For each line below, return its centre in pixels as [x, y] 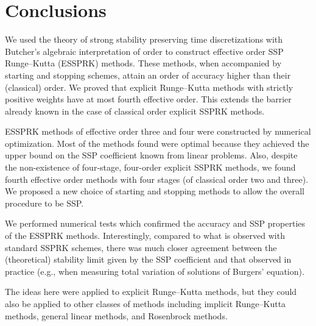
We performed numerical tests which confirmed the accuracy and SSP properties [155, 223]
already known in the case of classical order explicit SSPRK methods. [135, 111]
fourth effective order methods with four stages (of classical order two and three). [157, 179]
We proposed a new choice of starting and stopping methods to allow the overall [155, 191]
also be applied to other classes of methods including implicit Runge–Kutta [146, 303]
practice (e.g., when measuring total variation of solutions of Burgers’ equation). [155, 271]
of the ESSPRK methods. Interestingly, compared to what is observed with [145, 236]
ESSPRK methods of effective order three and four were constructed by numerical [158, 131]
